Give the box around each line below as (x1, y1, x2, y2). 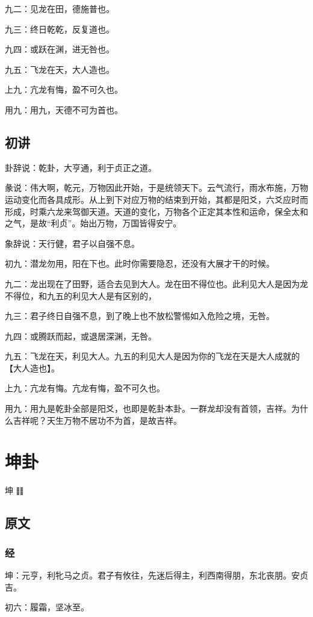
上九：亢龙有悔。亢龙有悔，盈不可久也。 (5, 382, 165, 394)
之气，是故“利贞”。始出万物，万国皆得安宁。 (5, 217, 182, 229)
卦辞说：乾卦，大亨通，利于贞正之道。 (5, 161, 156, 173)
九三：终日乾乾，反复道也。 (5, 22, 114, 35)
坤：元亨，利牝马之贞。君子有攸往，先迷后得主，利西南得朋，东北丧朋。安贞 (5, 568, 308, 581)
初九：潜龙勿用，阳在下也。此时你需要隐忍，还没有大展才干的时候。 (5, 257, 274, 270)
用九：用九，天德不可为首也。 (5, 103, 123, 116)
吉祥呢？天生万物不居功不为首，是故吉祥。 (13, 414, 182, 426)
